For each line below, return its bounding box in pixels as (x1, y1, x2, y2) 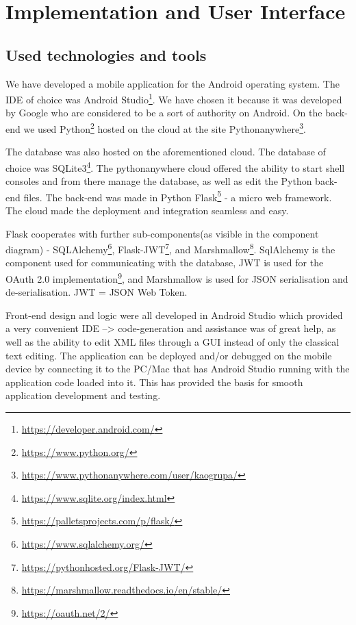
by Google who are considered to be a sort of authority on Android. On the (5, 105, 322, 120)
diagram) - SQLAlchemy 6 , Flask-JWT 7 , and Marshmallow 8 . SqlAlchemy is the (5, 240, 335, 256)
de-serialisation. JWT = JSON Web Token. (5, 285, 188, 299)
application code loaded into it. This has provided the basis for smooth (5, 374, 303, 389)
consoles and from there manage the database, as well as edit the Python (5, 174, 312, 188)
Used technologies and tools (5, 44, 207, 65)
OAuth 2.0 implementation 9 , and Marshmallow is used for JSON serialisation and (5, 269, 348, 285)
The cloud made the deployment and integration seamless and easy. (5, 203, 289, 217)
